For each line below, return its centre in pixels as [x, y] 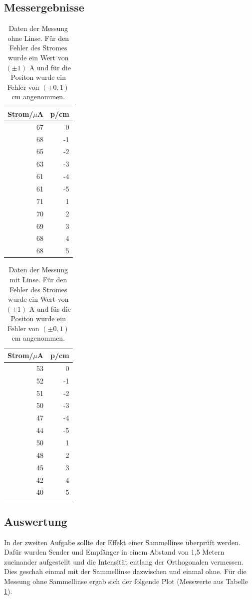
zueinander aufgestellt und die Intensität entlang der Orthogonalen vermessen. [124, 561]
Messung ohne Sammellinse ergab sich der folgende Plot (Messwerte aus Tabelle [126, 581]
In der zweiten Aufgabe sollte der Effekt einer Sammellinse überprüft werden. [122, 542]
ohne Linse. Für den [38, 38]
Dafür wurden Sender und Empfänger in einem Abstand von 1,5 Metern [114, 552]
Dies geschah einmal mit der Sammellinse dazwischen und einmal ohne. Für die [125, 571]
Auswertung [36, 521]
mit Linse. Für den [38, 279]
